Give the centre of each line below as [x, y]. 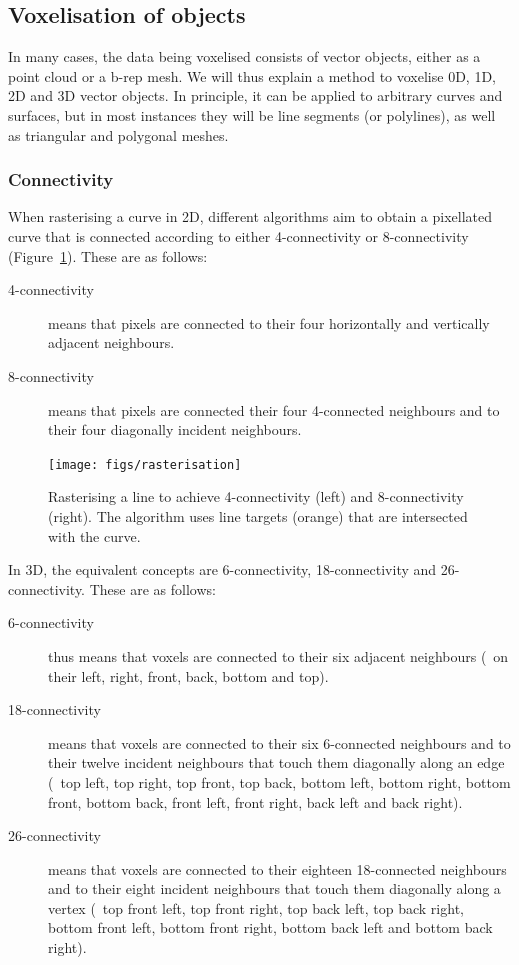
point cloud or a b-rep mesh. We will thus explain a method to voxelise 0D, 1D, [252, 75]
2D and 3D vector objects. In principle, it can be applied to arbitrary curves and [255, 95]
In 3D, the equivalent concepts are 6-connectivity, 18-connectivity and [222, 569]
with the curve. [94, 535]
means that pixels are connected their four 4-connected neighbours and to [274, 409]
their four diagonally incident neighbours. [175, 429]
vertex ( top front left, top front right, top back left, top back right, [256, 907]
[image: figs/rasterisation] [145, 464]
